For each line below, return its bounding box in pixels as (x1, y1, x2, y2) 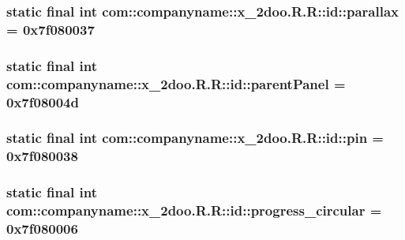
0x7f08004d (6, 92, 79, 111)
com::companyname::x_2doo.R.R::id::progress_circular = (6, 201, 382, 220)
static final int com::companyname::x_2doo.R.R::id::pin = (6, 128, 384, 148)
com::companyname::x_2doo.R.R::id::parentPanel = (6, 73, 346, 93)
